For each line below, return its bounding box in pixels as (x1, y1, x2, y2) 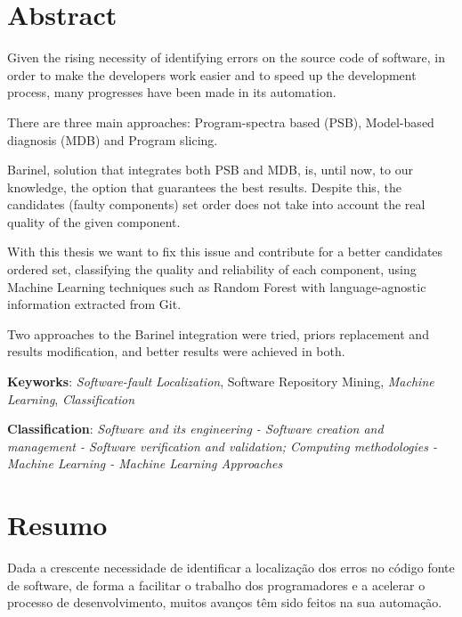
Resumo (7, 507, 108, 543)
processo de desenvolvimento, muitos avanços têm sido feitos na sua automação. (7, 593, 442, 612)
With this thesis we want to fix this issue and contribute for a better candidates (7, 242, 443, 261)
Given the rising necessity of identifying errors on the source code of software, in (7, 48, 445, 67)
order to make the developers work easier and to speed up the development (7, 65, 417, 84)
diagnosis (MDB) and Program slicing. (7, 130, 218, 149)
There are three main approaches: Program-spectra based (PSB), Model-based (7, 112, 434, 131)
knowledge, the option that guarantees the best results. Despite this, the (7, 177, 401, 196)
